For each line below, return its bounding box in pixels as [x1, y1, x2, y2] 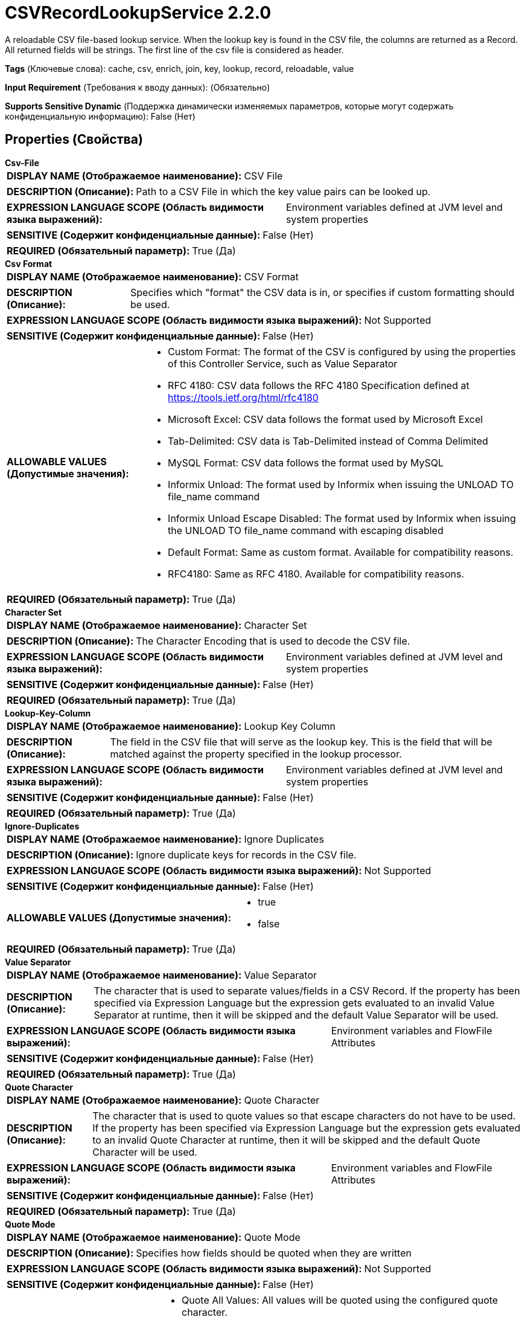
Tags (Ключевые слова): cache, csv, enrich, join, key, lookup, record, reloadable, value [5, 63, 354, 74]
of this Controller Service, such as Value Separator [168, 357, 398, 370]
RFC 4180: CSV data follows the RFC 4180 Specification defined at [168, 379, 469, 391]
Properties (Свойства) [5, 132, 143, 147]
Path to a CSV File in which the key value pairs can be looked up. [136, 185, 431, 198]
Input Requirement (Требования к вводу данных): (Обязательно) [5, 82, 270, 92]
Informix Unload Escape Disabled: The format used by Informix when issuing [168, 512, 516, 524]
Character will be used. [92, 1145, 197, 1158]
